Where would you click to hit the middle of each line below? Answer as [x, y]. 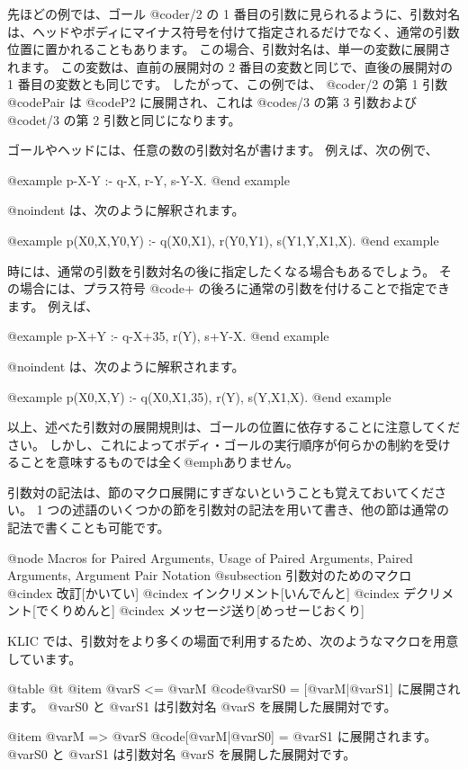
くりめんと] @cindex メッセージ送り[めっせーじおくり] [206, 610]
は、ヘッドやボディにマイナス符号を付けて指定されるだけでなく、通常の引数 [234, 31]
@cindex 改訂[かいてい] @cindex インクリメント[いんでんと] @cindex [203, 592]
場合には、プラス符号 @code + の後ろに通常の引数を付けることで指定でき [235, 288]
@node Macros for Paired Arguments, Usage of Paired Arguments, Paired [210, 557]
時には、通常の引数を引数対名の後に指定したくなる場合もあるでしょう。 [221, 270]
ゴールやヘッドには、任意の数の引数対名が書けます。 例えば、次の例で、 [223, 150]
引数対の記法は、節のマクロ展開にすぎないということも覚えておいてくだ [221, 492]
